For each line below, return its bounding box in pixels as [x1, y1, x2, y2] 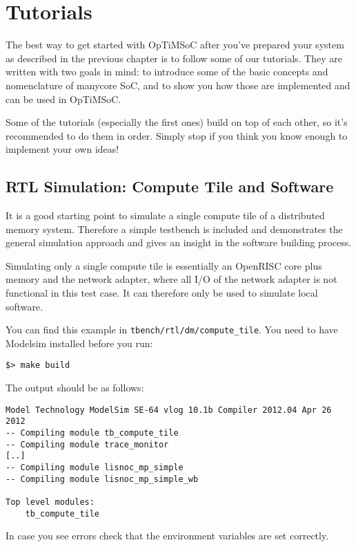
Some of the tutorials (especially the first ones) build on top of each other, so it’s [6, 115, 348, 129]
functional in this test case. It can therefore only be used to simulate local [6, 286, 318, 300]
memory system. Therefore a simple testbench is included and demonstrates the [6, 221, 343, 236]
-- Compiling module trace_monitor [6, 439, 169, 449]
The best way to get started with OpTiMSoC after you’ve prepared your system [6, 37, 344, 52]
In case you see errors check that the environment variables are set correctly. [6, 528, 329, 543]
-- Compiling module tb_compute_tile [6, 428, 179, 438]
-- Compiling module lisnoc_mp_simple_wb [6, 474, 199, 484]
